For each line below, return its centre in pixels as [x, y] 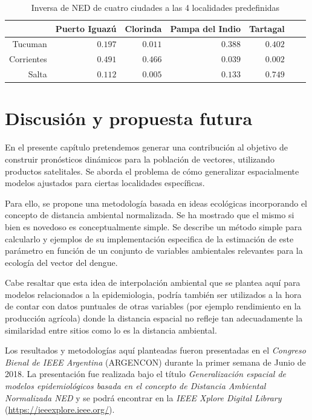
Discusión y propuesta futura [129, 118]
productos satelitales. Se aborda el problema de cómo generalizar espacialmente [152, 171]
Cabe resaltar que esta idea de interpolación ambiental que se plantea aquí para [153, 283]
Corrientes [28, 59]
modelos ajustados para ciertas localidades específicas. [105, 183]
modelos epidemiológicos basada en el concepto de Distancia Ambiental [135, 386]
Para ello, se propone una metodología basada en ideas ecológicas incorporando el [156, 203]
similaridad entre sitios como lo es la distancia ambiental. [111, 330]
